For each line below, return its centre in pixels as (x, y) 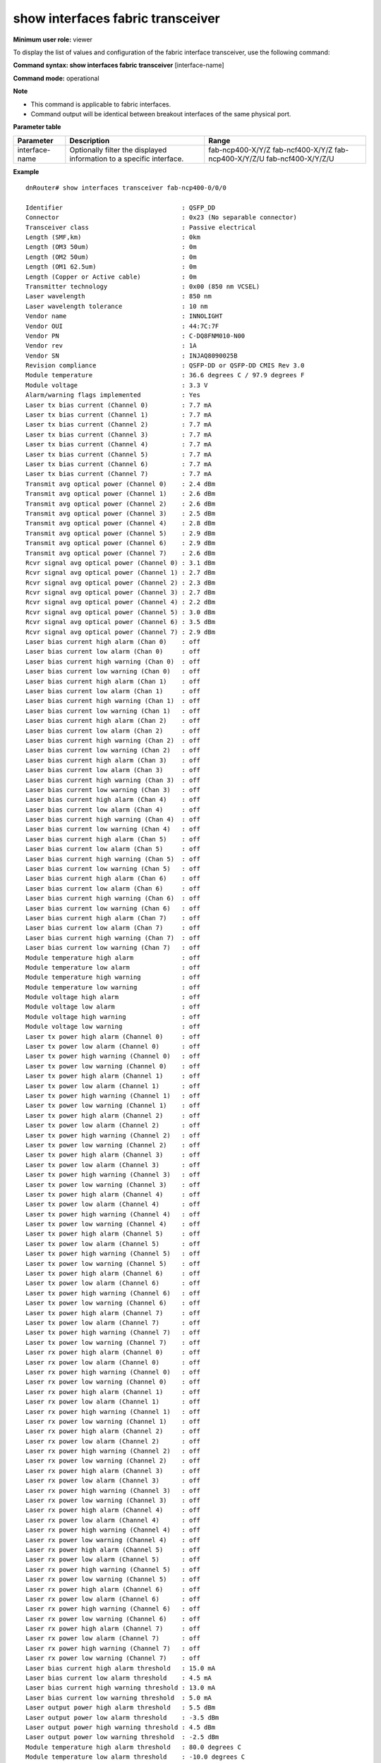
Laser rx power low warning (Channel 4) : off (113, 1540)
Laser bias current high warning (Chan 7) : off (113, 938)
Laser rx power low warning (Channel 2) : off (113, 1461)
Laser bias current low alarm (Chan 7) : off (113, 928)
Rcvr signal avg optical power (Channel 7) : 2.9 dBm (120, 632)
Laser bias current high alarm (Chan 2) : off (113, 721)
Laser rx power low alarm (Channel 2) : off (113, 1441)
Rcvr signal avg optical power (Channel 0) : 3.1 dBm (120, 563)
